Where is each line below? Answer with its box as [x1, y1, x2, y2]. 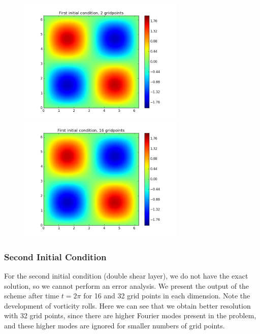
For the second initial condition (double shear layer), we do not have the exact [4, 270, 248, 281]
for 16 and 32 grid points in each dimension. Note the [83, 290, 250, 301]
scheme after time [4, 290, 59, 301]
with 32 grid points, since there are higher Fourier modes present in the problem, [4, 310, 256, 321]
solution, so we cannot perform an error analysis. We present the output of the [4, 280, 249, 291]
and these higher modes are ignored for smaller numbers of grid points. [4, 320, 225, 330]
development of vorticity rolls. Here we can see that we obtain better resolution [4, 300, 251, 311]
